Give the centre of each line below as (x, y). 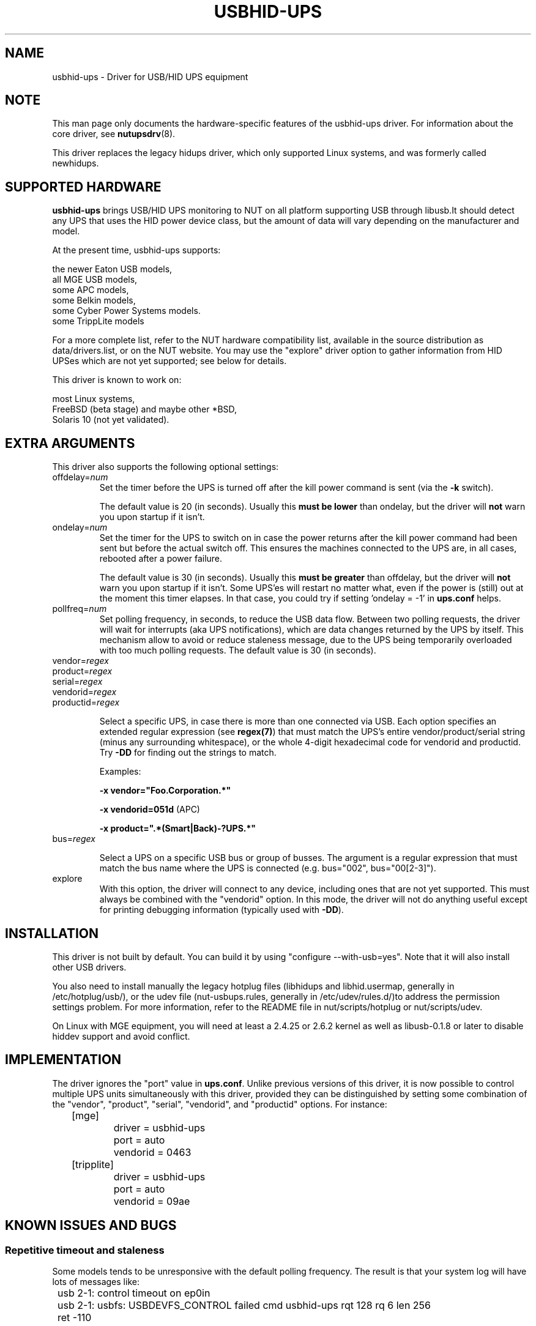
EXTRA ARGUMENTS (70, 443)
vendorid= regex (84, 692)
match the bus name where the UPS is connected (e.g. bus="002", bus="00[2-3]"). (268, 868)
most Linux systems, (94, 399)
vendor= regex (80, 661)
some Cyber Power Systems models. (126, 311)
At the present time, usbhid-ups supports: (136, 250)
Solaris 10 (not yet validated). (111, 420)
